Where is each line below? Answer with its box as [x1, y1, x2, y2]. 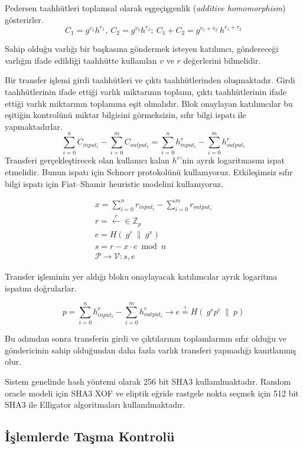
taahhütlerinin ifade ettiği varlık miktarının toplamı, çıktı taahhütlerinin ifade [5, 85, 287, 97]
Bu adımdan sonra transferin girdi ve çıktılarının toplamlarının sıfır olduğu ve [5, 332, 286, 345]
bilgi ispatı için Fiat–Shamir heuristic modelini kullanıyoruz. [5, 177, 223, 189]
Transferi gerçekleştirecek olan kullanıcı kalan [5, 154, 170, 166]
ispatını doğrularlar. [5, 281, 77, 294]
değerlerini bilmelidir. [183, 54, 261, 66]
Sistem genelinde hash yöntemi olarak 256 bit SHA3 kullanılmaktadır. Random [5, 375, 291, 387]
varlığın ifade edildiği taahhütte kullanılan [5, 54, 157, 66]
